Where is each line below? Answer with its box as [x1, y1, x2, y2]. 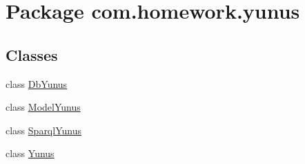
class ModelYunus [6, 100, 81, 114]
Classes [6, 44, 58, 65]
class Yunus [6, 146, 55, 161]
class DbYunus [6, 76, 68, 91]
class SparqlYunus [6, 122, 81, 137]
